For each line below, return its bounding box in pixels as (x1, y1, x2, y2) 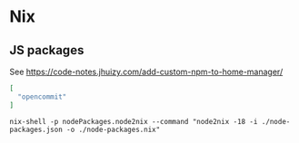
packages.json (9, 125, 64, 134)
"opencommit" (17, 92, 67, 101)
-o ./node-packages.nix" (66, 125, 161, 134)
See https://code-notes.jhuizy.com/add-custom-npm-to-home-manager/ (9, 66, 284, 77)
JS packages (9, 43, 85, 58)
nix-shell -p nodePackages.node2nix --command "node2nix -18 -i (9, 117, 258, 126)
